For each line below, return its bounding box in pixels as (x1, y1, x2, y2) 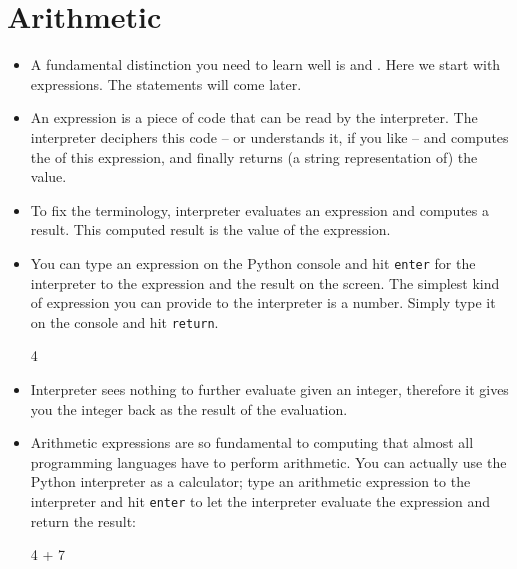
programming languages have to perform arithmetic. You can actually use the (30, 451, 507, 472)
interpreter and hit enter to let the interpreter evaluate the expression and (30, 490, 491, 511)
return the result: (30, 510, 137, 531)
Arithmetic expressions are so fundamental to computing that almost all (30, 432, 474, 453)
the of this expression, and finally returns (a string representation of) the (30, 146, 478, 167)
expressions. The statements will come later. (30, 73, 302, 94)
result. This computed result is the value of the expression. (30, 219, 391, 240)
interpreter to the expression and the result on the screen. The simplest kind (30, 272, 500, 293)
